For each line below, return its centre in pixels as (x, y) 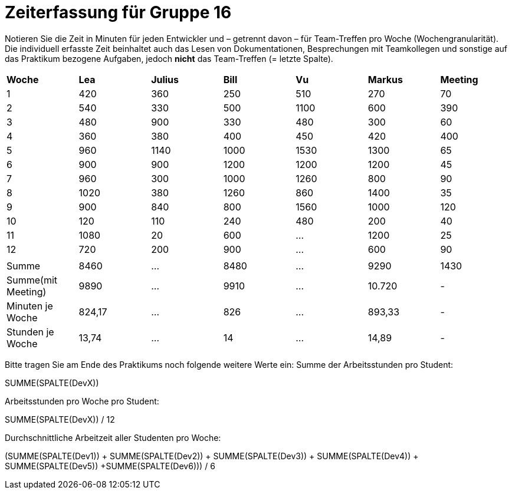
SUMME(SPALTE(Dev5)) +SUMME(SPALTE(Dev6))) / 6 (110, 466)
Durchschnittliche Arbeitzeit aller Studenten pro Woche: (113, 437)
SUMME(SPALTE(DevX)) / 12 (60, 419)
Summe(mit (32, 280)
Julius (165, 79)
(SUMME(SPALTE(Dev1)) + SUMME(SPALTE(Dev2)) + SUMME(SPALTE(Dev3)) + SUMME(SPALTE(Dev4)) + (212, 456)
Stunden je (30, 332)
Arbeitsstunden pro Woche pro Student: (82, 401)
